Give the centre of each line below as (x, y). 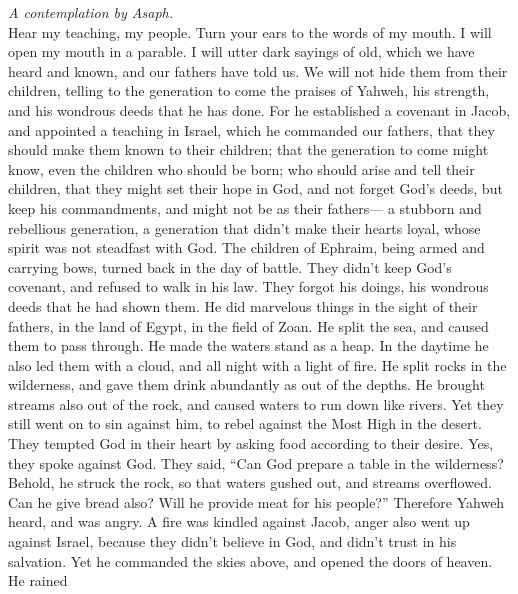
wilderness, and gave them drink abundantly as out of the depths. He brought (246, 384)
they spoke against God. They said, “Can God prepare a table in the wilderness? (256, 462)
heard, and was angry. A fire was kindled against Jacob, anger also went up (239, 521)
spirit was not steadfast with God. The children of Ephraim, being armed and (246, 247)
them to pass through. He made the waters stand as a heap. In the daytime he (248, 345)
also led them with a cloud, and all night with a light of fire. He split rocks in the (257, 364)
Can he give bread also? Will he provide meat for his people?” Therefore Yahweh (256, 501)
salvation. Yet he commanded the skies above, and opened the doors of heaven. (250, 560)
